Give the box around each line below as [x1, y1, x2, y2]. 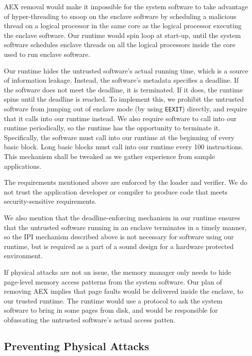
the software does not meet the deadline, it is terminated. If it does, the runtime [4, 84, 243, 94]
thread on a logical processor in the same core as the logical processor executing [4, 20, 242, 31]
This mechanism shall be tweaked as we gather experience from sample [4, 151, 215, 161]
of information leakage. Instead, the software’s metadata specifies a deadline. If [4, 75, 239, 85]
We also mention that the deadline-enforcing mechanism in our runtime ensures [4, 212, 240, 222]
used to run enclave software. [4, 49, 90, 59]
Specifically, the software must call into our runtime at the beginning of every [4, 132, 235, 142]
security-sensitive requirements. [4, 196, 97, 206]
